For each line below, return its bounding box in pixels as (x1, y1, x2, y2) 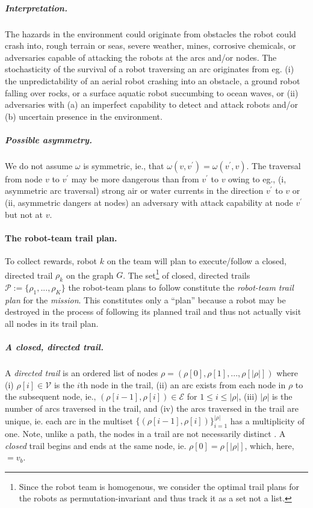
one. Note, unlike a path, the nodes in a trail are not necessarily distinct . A (5, 427, 286, 439)
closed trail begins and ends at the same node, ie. (5, 439, 187, 451)
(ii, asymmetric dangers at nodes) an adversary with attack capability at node (5, 196, 293, 209)
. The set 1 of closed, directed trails (123, 267, 250, 281)
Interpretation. (5, 1, 67, 14)
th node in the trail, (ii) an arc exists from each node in (79, 378, 286, 391)
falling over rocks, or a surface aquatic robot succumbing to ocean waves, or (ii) (5, 86, 299, 99)
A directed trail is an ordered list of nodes (5, 367, 158, 379)
